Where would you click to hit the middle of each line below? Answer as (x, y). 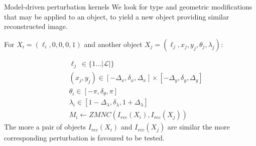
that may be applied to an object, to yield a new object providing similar (117, 16)
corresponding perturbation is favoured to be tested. (84, 138)
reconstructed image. (36, 26)
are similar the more (199, 127)
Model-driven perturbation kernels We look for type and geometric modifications (128, 6)
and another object (113, 44)
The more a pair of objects (45, 127)
